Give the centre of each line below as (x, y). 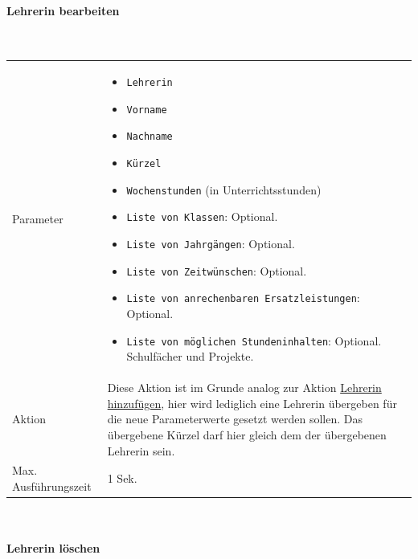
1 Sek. (122, 478)
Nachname (150, 137)
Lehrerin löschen (53, 548)
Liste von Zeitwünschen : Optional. (217, 270)
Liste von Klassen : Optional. (202, 216)
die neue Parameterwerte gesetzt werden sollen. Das (235, 419)
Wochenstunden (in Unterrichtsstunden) (224, 189)
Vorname (147, 110)
